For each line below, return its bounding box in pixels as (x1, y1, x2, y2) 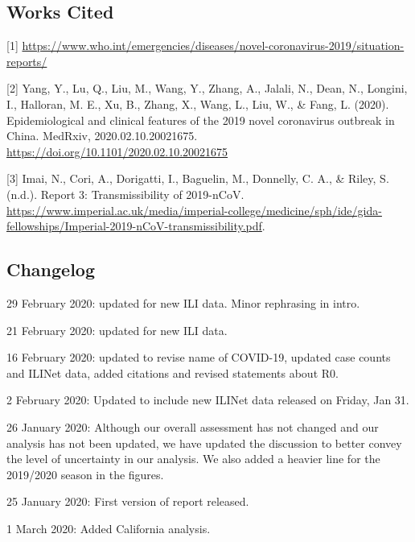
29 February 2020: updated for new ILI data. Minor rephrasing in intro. (6, 294, 360, 311)
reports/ (6, 52, 47, 69)
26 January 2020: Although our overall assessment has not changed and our (6, 418, 379, 435)
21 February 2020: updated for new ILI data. (6, 321, 228, 338)
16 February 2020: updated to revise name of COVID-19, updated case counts (6, 349, 391, 366)
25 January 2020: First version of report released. (6, 493, 249, 510)
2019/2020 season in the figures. (6, 465, 164, 482)
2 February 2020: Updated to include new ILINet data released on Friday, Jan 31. (6, 391, 409, 408)
